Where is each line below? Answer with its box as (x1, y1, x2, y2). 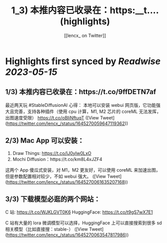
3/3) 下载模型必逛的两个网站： (5, 194, 101, 203)
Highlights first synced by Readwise (5, 55, 161, 67)
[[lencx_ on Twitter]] (64, 32, 106, 38)
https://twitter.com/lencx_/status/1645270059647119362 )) (7, 120, 128, 127)
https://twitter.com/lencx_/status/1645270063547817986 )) (7, 232, 129, 238)
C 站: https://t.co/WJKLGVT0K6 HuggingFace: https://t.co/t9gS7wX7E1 (5, 209, 153, 215)
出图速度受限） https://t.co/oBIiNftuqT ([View (5, 114, 99, 120)
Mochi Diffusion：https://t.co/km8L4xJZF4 (12, 156, 103, 162)
